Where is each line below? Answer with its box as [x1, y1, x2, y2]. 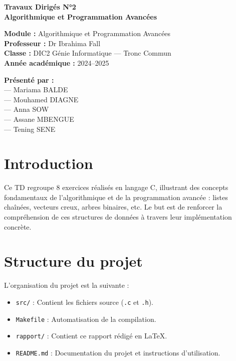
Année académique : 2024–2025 [4, 57, 109, 68]
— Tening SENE [4, 123, 56, 134]
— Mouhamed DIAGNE [4, 94, 79, 104]
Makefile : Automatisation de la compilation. [16, 313, 156, 324]
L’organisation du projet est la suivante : [4, 280, 129, 290]
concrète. [4, 221, 32, 232]
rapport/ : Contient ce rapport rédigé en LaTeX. [16, 330, 167, 341]
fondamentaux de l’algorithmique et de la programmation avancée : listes [4, 192, 228, 202]
